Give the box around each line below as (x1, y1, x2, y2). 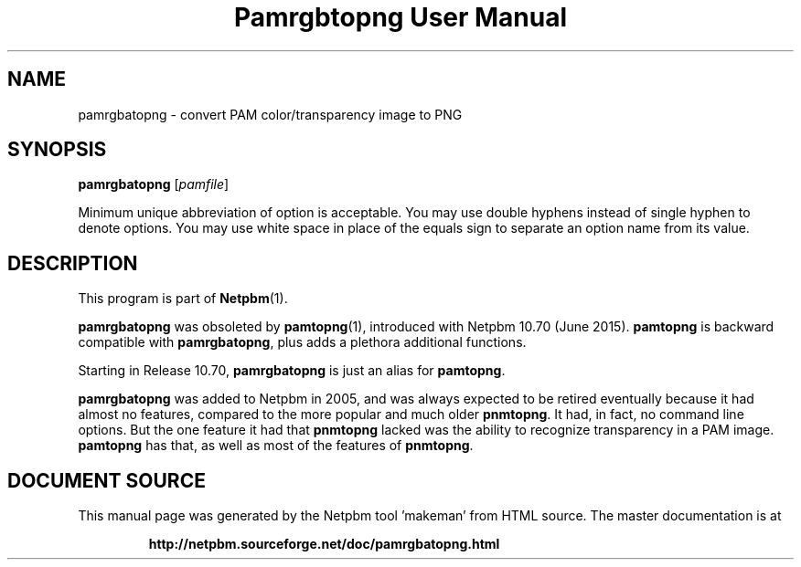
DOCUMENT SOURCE (7, 468, 206, 492)
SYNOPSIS (7, 138, 107, 162)
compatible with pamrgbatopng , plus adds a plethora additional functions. (78, 334, 527, 351)
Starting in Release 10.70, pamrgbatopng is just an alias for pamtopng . (78, 362, 506, 379)
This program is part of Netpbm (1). (78, 290, 288, 307)
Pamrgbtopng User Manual (233, 2, 568, 33)
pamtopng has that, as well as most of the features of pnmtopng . (78, 437, 474, 454)
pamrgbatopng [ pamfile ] (78, 176, 230, 193)
